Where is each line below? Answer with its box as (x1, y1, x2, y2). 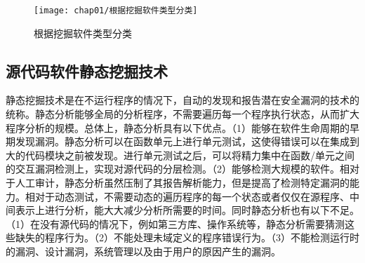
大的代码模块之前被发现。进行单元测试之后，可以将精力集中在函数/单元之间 (6, 147, 354, 162)
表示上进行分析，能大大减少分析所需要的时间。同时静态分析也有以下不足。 (15, 203, 359, 217)
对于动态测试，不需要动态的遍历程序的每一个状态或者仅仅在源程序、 (34, 189, 350, 203)
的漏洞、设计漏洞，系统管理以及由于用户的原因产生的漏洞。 (6, 243, 281, 258)
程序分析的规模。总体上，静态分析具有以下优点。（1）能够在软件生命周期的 (6, 120, 350, 135)
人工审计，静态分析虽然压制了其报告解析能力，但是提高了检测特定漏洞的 (15, 175, 350, 190)
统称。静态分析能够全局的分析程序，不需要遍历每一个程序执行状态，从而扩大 (6, 107, 359, 121)
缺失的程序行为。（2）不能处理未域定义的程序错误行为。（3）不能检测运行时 (15, 230, 359, 245)
